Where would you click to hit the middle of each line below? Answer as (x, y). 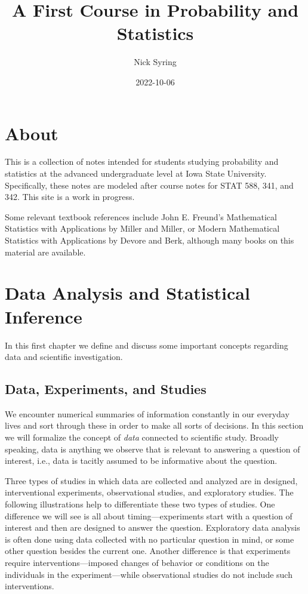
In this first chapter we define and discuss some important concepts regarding (147, 345)
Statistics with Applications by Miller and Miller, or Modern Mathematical (142, 228)
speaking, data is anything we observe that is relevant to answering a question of (153, 449)
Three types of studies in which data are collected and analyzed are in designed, (151, 480)
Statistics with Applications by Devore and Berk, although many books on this (150, 240)
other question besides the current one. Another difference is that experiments (148, 551)
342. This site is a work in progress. (70, 197)
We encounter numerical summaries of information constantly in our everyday (147, 413)
